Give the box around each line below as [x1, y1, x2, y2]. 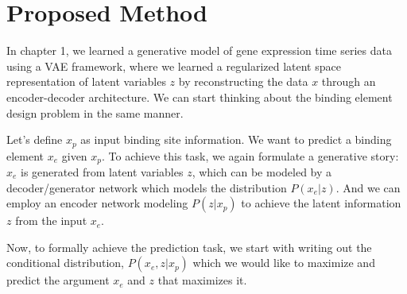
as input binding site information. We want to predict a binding [80, 131, 392, 148]
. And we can [335, 179, 401, 195]
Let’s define [6, 131, 63, 148]
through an [321, 73, 376, 90]
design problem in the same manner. [6, 104, 184, 121]
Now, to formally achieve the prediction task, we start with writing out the [6, 238, 372, 255]
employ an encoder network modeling [6, 195, 188, 211]
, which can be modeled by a [192, 164, 332, 180]
